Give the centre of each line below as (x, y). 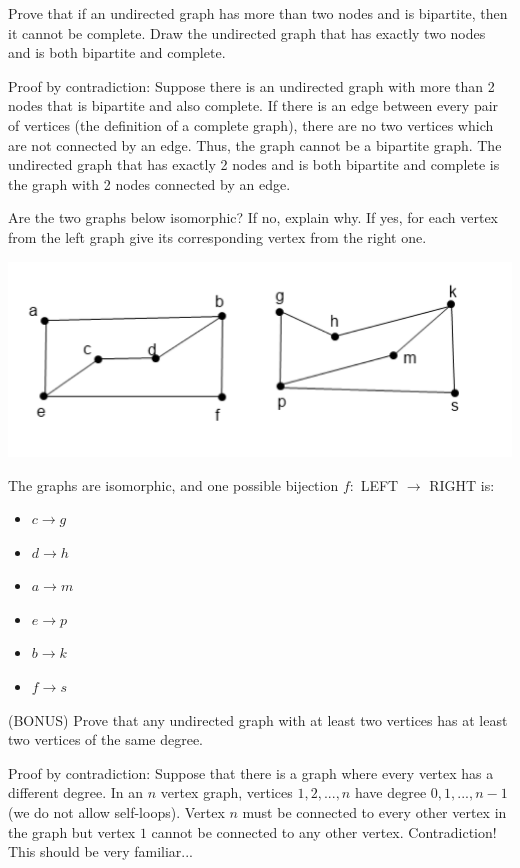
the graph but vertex (72, 831)
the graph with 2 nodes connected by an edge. (149, 183)
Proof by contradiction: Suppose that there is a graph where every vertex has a (251, 772)
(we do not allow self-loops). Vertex (116, 812)
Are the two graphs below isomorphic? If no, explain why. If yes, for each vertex (253, 217)
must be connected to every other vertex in (374, 812)
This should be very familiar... (100, 851)
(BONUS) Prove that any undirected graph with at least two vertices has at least (258, 719)
